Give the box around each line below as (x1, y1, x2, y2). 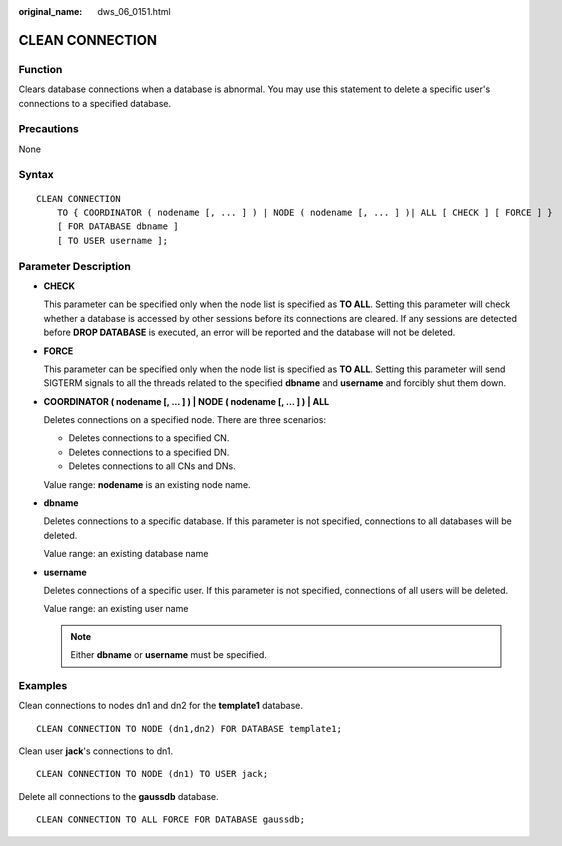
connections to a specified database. (18, 97, 172, 109)
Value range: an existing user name (43, 603, 189, 615)
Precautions (18, 122, 79, 136)
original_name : (18, 6, 83, 17)
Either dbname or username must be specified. (70, 649, 267, 661)
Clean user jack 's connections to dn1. (18, 745, 174, 757)
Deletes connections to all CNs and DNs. (68, 460, 236, 472)
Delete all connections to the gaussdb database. (18, 790, 219, 802)
